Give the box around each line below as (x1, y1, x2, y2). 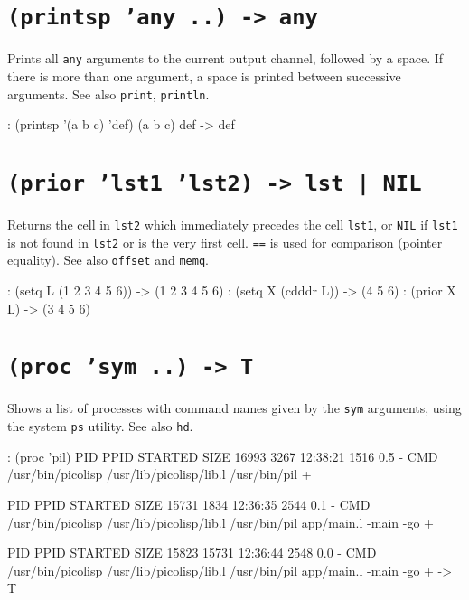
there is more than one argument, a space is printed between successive (7, 66, 401, 85)
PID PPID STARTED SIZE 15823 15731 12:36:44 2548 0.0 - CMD (7, 543, 377, 562)
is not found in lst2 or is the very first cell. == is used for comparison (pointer (7, 232, 443, 251)
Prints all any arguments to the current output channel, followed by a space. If (7, 49, 444, 68)
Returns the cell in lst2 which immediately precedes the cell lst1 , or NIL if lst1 (7, 215, 458, 233)
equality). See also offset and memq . (7, 250, 209, 269)
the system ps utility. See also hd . (7, 417, 193, 436)
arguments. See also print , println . (7, 84, 210, 103)
